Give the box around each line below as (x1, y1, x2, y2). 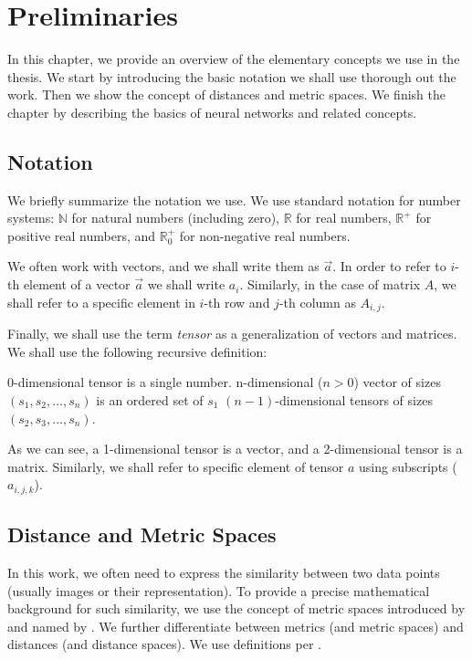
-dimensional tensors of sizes (275, 390, 433, 409)
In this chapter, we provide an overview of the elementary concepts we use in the (7, 49, 460, 68)
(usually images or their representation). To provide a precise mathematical (7, 581, 430, 600)
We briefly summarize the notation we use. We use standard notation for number (7, 190, 461, 209)
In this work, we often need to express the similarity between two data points (7, 562, 440, 581)
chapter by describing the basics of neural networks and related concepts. (7, 102, 417, 121)
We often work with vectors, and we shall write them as (7, 257, 320, 276)
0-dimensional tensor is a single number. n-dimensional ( (7, 372, 323, 392)
